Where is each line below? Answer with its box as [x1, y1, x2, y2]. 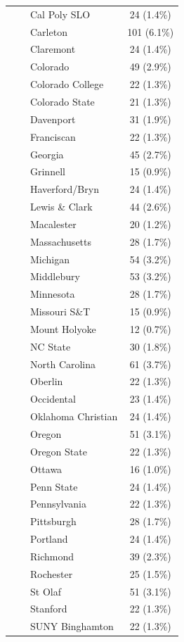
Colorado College [29, 77, 104, 92]
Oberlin [29, 374, 63, 389]
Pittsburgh [29, 514, 77, 529]
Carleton [29, 24, 67, 39]
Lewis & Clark [29, 199, 93, 214]
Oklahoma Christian [29, 409, 118, 424]
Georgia [29, 146, 64, 161]
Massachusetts [29, 234, 92, 248]
